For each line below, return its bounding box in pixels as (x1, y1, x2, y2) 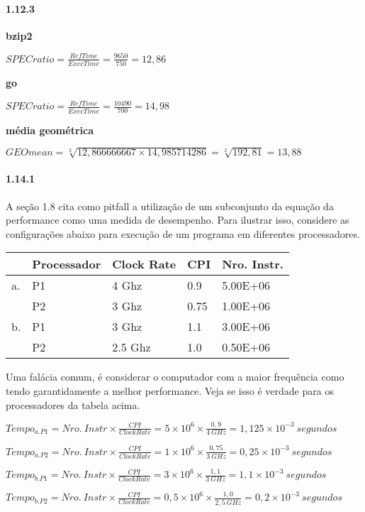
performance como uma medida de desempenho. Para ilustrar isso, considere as (6, 212, 349, 227)
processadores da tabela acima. (6, 397, 140, 412)
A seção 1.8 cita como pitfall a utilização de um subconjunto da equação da (6, 198, 334, 213)
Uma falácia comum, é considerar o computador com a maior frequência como (6, 369, 344, 384)
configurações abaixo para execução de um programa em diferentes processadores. (6, 226, 360, 241)
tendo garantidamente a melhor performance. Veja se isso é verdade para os (6, 383, 334, 398)
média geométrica (6, 122, 94, 137)
